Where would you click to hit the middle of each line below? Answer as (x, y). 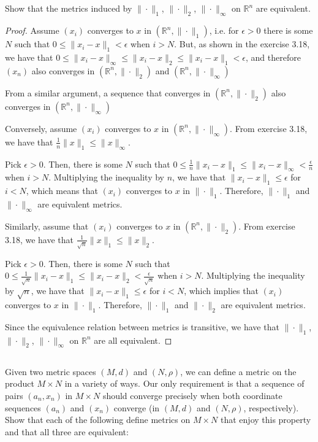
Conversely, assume (41, 128)
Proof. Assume (32, 30)
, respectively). (271, 407)
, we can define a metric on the (238, 371)
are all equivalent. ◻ (133, 340)
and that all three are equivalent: (67, 431)
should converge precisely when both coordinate (192, 395)
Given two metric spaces (51, 371)
